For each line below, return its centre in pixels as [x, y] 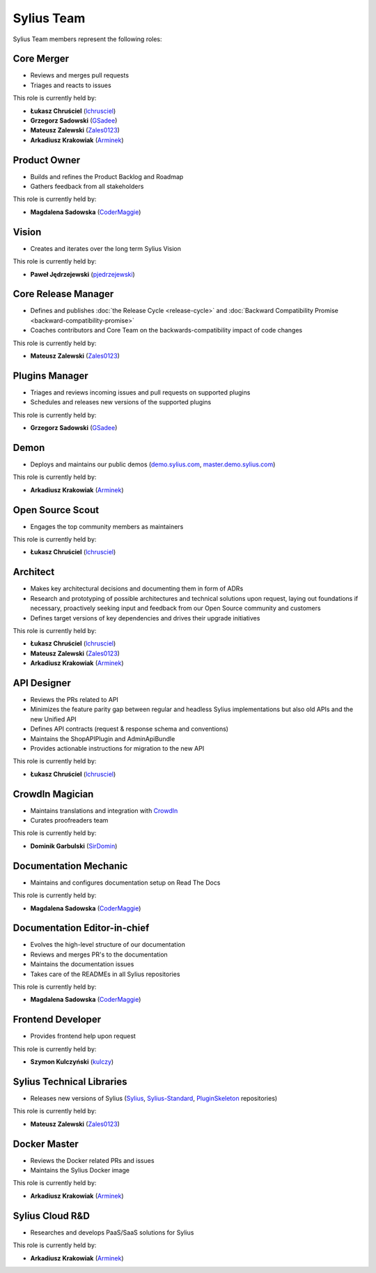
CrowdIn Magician [53, 794]
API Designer [42, 683]
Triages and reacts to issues [71, 85]
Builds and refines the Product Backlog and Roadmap [107, 176]
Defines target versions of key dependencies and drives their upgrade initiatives [145, 618]
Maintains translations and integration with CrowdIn [104, 810]
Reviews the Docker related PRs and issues [92, 1160]
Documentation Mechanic [70, 866]
